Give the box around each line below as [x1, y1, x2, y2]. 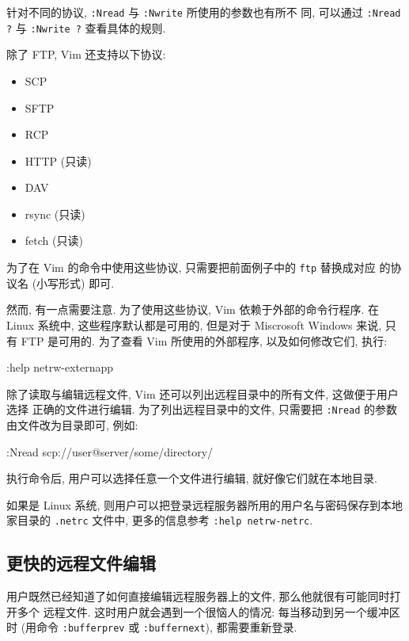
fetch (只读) [25, 232, 83, 249]
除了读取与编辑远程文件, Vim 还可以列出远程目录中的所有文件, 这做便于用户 [6, 385, 399, 402]
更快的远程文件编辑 [6, 551, 156, 575]
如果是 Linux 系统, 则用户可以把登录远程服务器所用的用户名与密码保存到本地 [6, 496, 403, 513]
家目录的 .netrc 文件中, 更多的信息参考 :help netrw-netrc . [6, 512, 313, 528]
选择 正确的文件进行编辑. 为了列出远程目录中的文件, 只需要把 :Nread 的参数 [6, 401, 398, 418]
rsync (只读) [25, 205, 85, 222]
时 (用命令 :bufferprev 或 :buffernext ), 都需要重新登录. [6, 619, 297, 635]
